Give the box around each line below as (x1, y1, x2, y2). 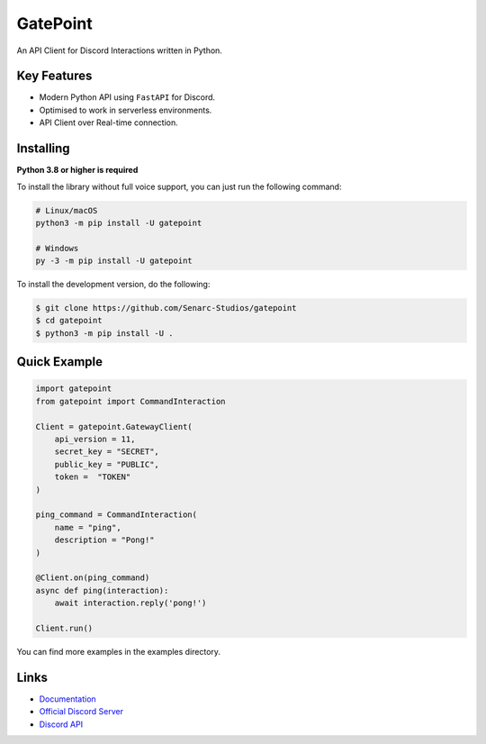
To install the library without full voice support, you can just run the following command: (16, 181, 342, 192)
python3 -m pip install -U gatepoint (35, 217, 202, 228)
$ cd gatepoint (35, 315, 103, 326)
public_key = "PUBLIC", (54, 459, 159, 469)
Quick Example (16, 354, 103, 369)
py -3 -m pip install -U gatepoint (35, 256, 193, 266)
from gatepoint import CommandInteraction (35, 396, 226, 406)
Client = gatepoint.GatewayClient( (35, 422, 193, 431)
